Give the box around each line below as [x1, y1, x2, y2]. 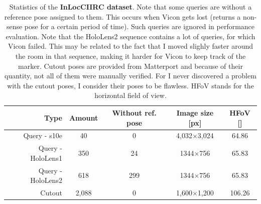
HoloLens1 [30, 152, 62, 163]
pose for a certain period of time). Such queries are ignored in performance [24, 21, 255, 32]
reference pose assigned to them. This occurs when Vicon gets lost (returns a [4, 11, 241, 22]
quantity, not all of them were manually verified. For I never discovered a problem [5, 70, 256, 81]
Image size [176, 107, 214, 118]
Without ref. [112, 107, 157, 118]
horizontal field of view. [94, 90, 167, 100]
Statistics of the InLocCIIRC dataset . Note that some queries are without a [9, 2, 252, 12]
